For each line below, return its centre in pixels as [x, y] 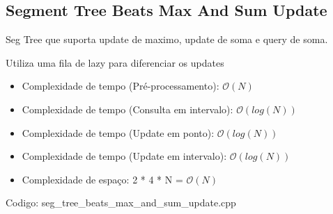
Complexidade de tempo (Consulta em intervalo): [127, 109]
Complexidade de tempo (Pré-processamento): [121, 86]
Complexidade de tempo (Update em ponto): [118, 132]
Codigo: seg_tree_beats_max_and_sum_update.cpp [121, 203]
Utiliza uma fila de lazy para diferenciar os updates [115, 62]
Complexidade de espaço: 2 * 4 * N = [102, 179]
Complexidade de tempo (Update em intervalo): [124, 156]
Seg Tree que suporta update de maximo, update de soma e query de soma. [167, 39]
